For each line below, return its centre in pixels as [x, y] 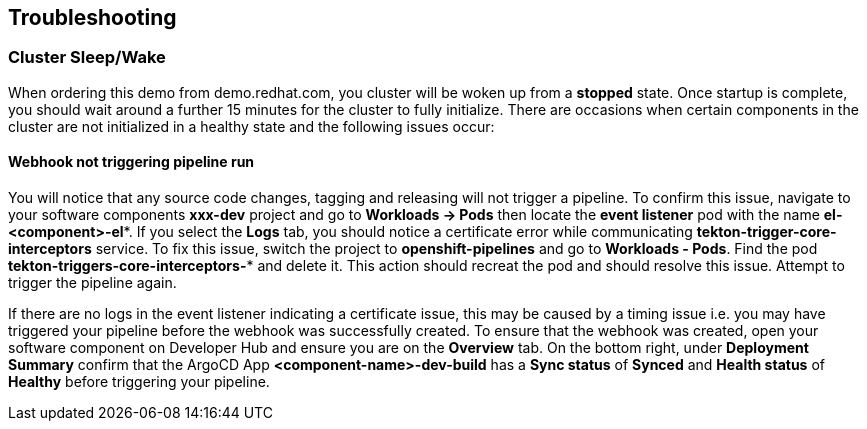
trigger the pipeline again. [92, 283]
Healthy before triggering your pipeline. [139, 382]
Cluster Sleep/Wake [87, 57]
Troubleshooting [92, 17]
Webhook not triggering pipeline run [131, 162]
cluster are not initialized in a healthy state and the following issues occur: [251, 126]
